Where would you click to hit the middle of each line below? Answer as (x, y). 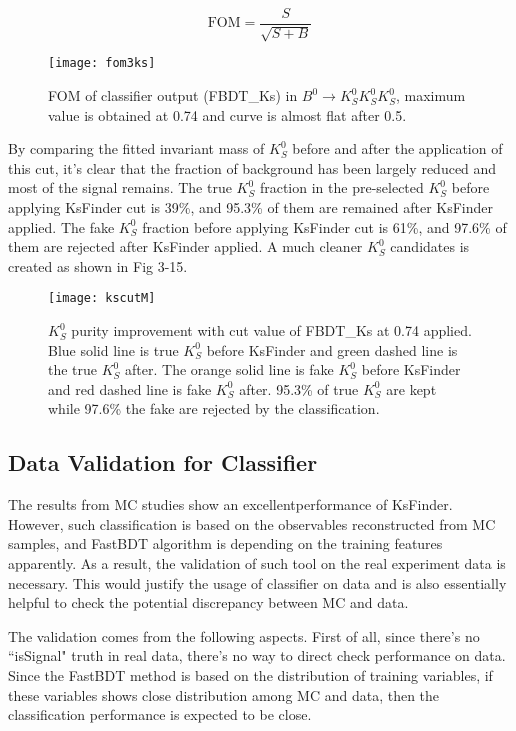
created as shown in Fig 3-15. (98, 265)
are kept (411, 388)
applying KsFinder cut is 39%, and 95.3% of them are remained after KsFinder (251, 207)
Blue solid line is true (113, 349)
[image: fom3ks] (102, 63)
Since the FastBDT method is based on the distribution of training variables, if (250, 675)
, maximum (430, 95)
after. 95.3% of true (299, 388)
